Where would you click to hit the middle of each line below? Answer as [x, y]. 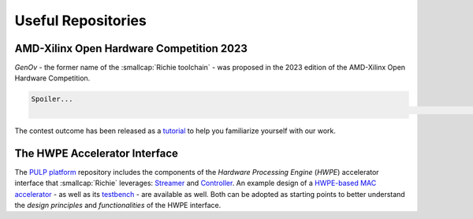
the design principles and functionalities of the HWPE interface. [118, 205]
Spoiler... [52, 99]
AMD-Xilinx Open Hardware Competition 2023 [131, 48]
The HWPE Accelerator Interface [97, 153]
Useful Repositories [81, 20]
